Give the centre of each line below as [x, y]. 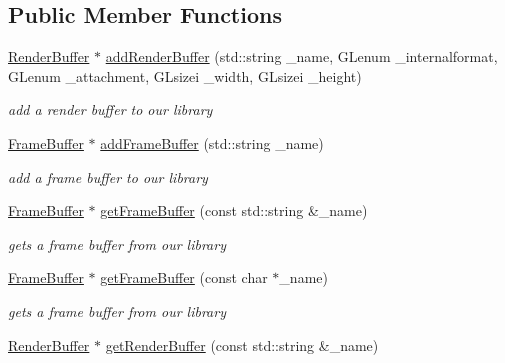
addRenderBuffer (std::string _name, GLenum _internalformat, [301, 56]
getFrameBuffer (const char [184, 277]
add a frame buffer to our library [108, 176]
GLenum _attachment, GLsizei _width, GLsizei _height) [185, 75]
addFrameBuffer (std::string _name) [212, 142]
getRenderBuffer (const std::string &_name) [242, 344]
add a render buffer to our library [110, 109]
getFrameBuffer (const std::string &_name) [234, 210]
